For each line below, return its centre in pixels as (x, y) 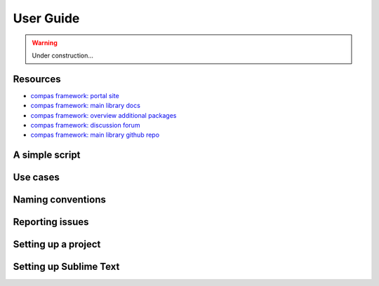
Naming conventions (60, 200)
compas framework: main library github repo (95, 135)
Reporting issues (51, 222)
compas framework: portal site (75, 95)
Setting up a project (57, 244)
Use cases (36, 178)
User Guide (46, 18)
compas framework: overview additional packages (104, 115)
